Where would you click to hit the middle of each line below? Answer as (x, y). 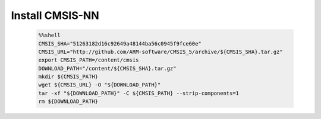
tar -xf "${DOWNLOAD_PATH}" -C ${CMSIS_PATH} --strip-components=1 (139, 93)
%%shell (49, 35)
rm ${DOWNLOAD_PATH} (68, 102)
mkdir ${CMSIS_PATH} (68, 77)
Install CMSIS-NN (55, 15)
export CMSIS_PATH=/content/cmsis (89, 60)
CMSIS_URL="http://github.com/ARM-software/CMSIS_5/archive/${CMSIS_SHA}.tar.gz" (161, 52)
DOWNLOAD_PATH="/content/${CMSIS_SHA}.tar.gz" (107, 68)
